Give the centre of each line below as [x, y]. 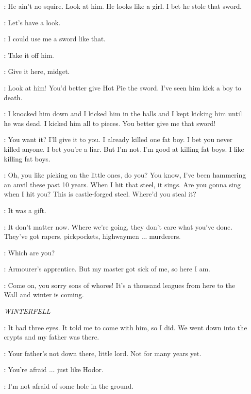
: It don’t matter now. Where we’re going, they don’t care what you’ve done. [118, 226]
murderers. [165, 236]
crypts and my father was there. [51, 337]
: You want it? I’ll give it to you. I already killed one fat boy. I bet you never [118, 139]
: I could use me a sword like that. [55, 39]
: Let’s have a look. [32, 22]
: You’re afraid [25, 369]
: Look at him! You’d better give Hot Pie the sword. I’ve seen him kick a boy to [123, 87]
